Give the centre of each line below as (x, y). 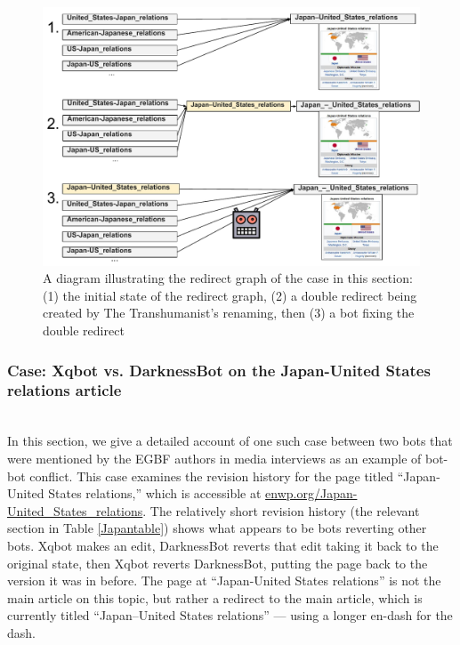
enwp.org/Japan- (311, 493)
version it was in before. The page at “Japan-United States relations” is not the (224, 580)
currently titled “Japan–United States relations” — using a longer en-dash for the (230, 615)
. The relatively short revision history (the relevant (281, 510)
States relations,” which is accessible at (155, 493)
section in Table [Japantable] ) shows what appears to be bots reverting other (217, 528)
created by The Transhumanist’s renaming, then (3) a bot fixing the (229, 313)
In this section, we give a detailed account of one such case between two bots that (230, 441)
